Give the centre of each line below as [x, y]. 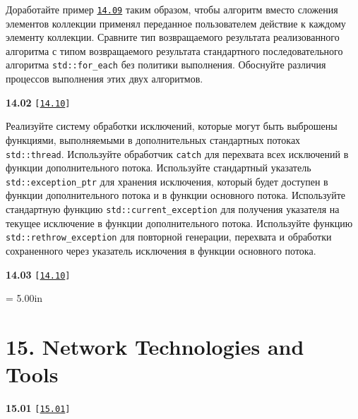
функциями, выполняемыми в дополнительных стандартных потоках [153, 139]
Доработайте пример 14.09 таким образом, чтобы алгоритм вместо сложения [172, 9]
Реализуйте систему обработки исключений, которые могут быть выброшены [172, 126]
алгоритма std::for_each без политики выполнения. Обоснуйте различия [166, 65]
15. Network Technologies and [155, 346]
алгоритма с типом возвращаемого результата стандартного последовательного [174, 50]
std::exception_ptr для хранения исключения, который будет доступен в [167, 181]
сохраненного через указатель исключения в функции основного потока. [161, 250]
